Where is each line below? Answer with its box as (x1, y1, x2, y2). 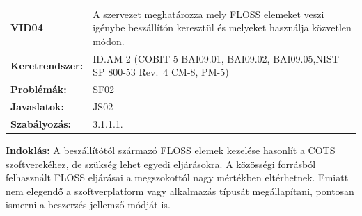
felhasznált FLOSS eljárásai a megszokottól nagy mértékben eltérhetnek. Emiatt (6, 170, 349, 185)
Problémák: (10, 82, 67, 97)
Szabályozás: (10, 116, 72, 131)
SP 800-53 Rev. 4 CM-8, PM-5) (93, 65, 229, 79)
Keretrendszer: (10, 58, 84, 72)
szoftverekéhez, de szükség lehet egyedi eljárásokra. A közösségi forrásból (6, 156, 316, 171)
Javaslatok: (10, 99, 65, 114)
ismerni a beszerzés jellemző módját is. (6, 197, 171, 212)
